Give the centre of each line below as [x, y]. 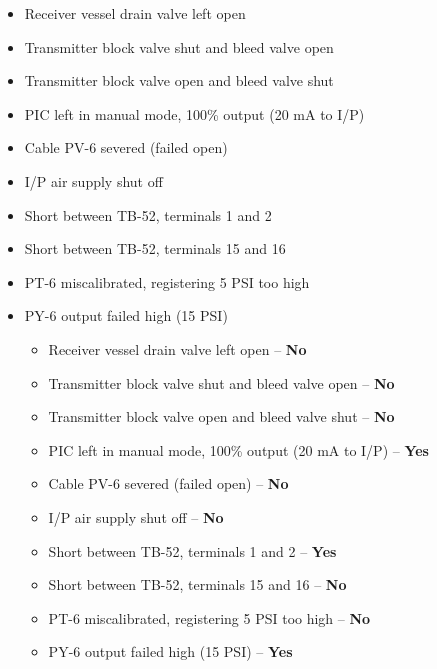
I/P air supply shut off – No [136, 516]
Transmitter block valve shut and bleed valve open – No [221, 382]
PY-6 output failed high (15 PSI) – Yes [170, 651]
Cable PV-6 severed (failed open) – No [168, 483]
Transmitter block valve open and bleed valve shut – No [221, 416]
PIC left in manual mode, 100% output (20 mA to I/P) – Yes [238, 449]
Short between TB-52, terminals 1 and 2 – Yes [192, 550]
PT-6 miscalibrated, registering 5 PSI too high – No [209, 617]
